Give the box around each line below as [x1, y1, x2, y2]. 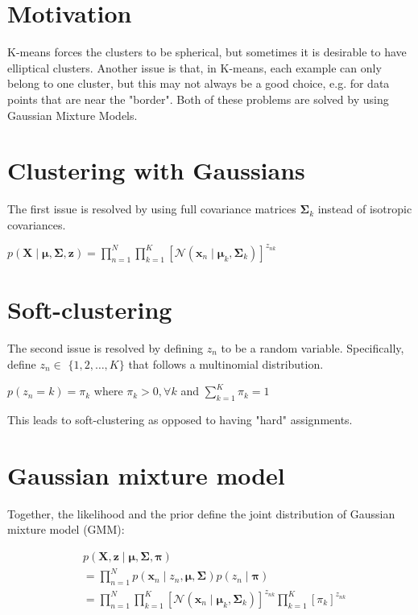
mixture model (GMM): [7, 521, 125, 538]
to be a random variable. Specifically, [221, 340, 404, 357]
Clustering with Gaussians [7, 154, 305, 187]
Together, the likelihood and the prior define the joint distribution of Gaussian [7, 505, 395, 522]
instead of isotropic [317, 200, 412, 217]
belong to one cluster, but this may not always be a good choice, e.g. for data [7, 75, 390, 92]
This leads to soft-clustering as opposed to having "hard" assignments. [7, 411, 353, 428]
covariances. [7, 216, 66, 233]
